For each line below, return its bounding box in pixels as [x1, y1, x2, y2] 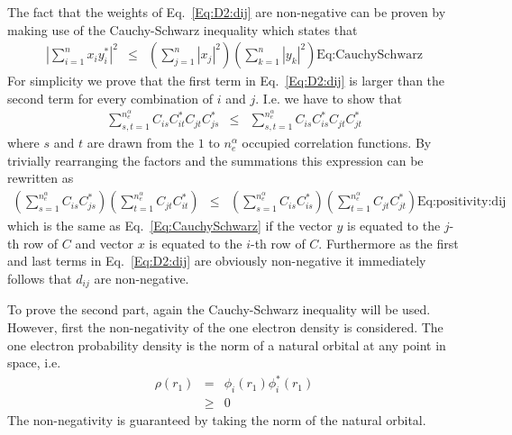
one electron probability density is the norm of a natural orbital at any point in [7, 335, 446, 354]
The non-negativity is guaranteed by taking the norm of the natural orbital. [7, 411, 426, 430]
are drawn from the [87, 133, 195, 152]
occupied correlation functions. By [242, 133, 432, 152]
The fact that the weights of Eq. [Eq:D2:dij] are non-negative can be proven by [7, 3, 446, 21]
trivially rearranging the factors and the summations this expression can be [7, 150, 424, 169]
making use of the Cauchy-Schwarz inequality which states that [7, 20, 358, 39]
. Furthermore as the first [318, 233, 459, 252]
